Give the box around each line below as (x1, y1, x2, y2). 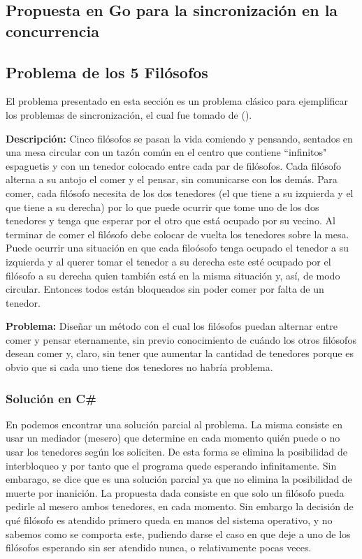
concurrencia (6, 20, 99, 41)
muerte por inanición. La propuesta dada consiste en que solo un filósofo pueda (6, 485, 345, 500)
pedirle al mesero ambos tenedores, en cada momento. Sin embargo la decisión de (6, 499, 354, 514)
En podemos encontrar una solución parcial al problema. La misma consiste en (6, 416, 342, 431)
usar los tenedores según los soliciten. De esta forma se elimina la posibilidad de (6, 444, 348, 459)
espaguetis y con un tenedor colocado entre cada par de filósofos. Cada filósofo (6, 158, 341, 173)
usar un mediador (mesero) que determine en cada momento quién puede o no (6, 430, 340, 445)
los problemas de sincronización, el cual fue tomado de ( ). (6, 107, 252, 122)
